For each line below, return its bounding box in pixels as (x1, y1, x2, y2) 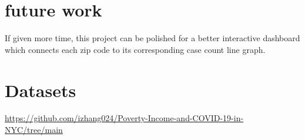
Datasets (5, 78, 76, 102)
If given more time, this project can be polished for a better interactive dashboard (5, 32, 300, 44)
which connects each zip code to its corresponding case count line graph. (5, 43, 266, 55)
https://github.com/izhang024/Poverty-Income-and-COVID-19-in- (5, 112, 244, 124)
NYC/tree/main (5, 124, 63, 136)
